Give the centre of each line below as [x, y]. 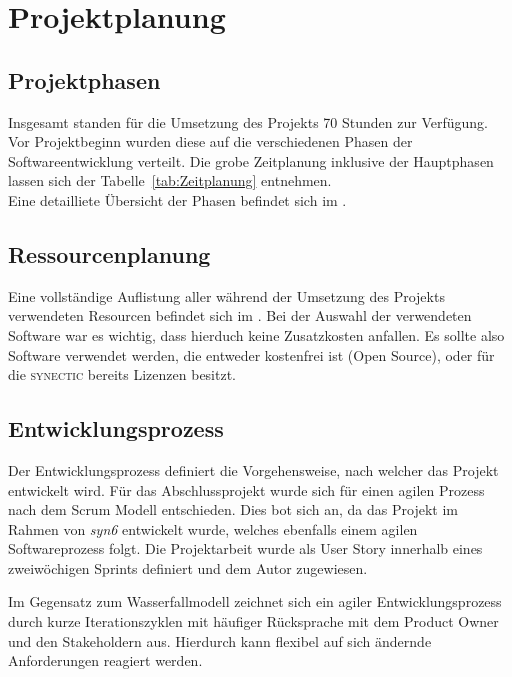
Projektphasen [84, 79]
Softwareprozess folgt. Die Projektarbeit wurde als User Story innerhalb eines [245, 548]
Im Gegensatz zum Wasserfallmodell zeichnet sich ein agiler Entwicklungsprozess [255, 601]
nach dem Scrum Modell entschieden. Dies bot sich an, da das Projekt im [233, 509]
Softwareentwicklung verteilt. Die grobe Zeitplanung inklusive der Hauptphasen [251, 160]
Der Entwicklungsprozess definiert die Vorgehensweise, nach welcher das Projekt [253, 469]
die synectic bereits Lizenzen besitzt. [122, 374]
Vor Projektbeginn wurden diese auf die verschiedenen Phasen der [210, 141]
